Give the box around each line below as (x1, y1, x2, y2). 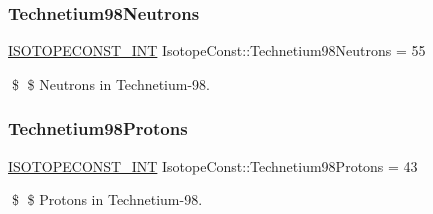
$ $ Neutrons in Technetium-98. (11, 73, 211, 94)
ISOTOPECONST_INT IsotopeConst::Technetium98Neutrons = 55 (8, 40, 426, 61)
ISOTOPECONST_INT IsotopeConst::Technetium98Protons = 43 (8, 155, 418, 176)
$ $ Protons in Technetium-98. (11, 189, 203, 210)
